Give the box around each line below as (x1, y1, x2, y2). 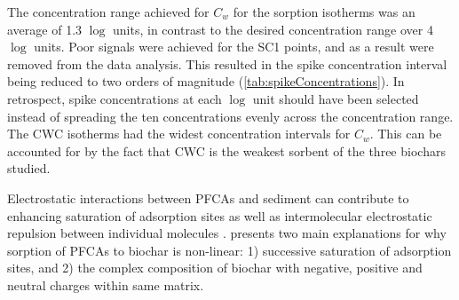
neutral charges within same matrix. (7, 275, 204, 294)
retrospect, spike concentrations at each (7, 89, 222, 107)
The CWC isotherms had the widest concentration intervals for (7, 124, 351, 143)
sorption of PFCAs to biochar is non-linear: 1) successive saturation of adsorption (7, 241, 452, 259)
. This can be (369, 124, 442, 143)
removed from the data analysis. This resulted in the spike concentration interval (7, 54, 447, 73)
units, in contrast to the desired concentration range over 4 (113, 20, 433, 38)
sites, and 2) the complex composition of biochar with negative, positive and (7, 258, 423, 277)
